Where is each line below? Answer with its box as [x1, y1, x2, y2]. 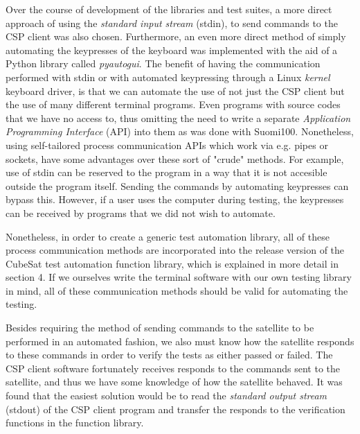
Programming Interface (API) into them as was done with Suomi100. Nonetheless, [6, 124, 354, 139]
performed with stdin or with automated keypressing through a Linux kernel [6, 69, 330, 84]
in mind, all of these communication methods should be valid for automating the [6, 283, 348, 297]
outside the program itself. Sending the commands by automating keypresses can [6, 178, 349, 193]
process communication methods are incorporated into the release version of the [6, 243, 345, 257]
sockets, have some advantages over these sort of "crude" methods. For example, [6, 151, 344, 166]
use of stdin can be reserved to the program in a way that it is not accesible [6, 165, 327, 180]
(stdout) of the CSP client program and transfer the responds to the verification [6, 401, 345, 416]
